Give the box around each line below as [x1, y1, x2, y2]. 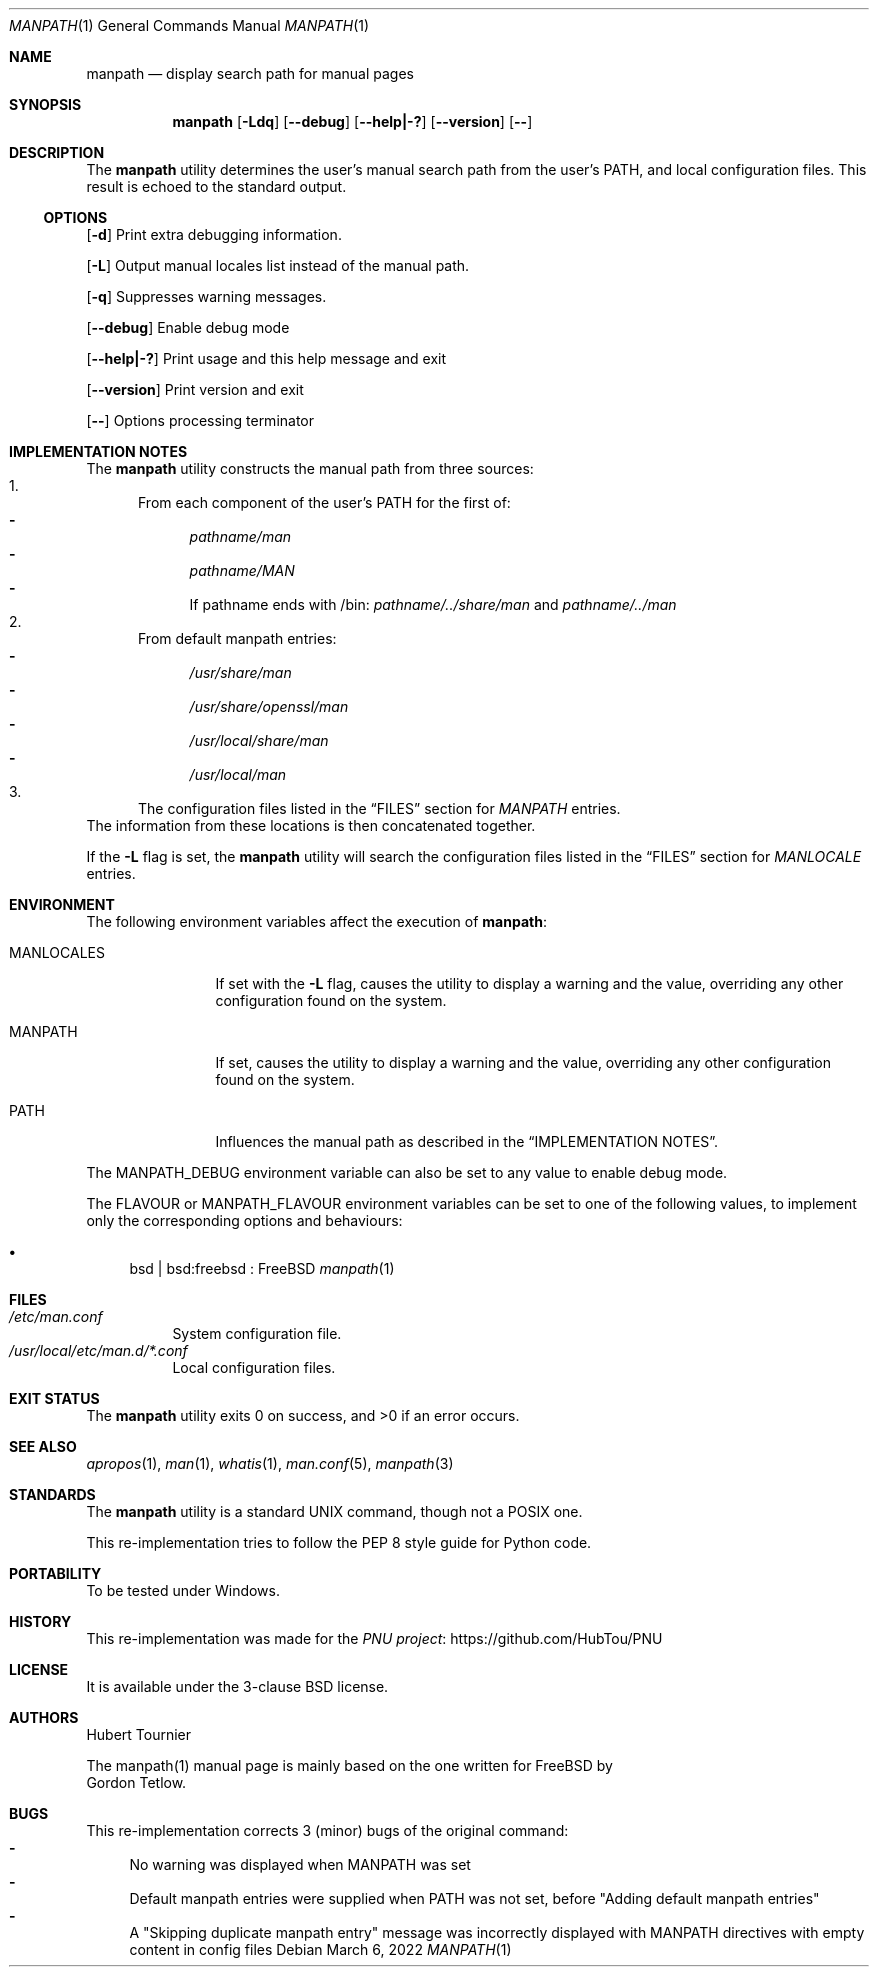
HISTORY [9, 1613, 72, 1630]
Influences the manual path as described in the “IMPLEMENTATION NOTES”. [215, 1133, 719, 1150]
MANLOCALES [9, 944, 106, 961]
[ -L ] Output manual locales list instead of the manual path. [86, 257, 470, 274]
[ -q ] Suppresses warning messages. [86, 288, 327, 305]
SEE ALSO [9, 1438, 77, 1455]
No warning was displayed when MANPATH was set [129, 1856, 471, 1873]
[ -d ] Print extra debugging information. [86, 226, 342, 243]
